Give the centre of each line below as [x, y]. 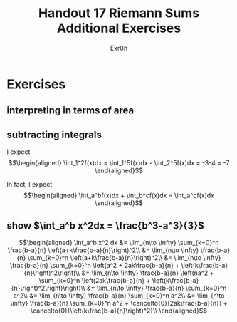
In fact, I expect [30, 185]
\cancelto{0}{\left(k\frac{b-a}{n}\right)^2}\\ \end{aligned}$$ [119, 311]
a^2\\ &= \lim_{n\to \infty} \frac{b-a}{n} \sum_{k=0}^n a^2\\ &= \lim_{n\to [119, 295]
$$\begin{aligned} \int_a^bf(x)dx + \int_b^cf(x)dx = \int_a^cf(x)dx [119, 196]
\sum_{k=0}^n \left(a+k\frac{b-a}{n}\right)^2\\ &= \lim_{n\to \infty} [124, 257]
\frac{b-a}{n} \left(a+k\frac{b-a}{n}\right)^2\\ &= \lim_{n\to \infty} [103, 250]
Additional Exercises [119, 28]
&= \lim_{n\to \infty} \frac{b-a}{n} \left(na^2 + [147, 273]
